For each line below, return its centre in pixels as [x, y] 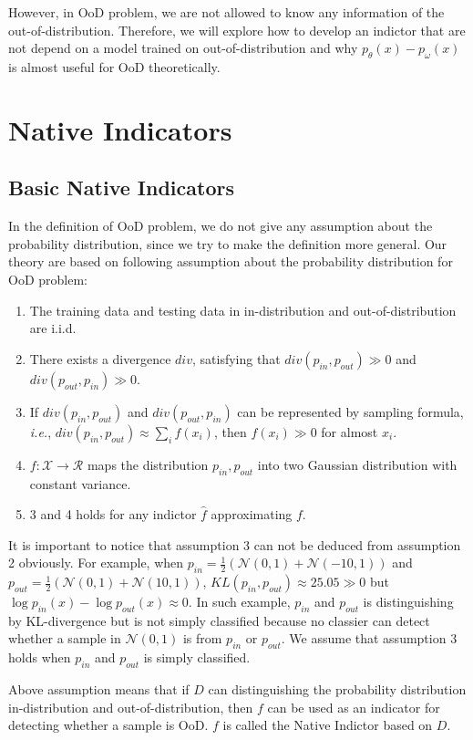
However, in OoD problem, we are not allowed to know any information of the [226, 12]
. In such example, [239, 602]
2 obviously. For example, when [96, 563]
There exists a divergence [100, 358]
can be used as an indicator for [354, 707]
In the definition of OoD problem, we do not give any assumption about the [221, 226]
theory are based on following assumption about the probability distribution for [231, 261]
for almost [350, 431]
